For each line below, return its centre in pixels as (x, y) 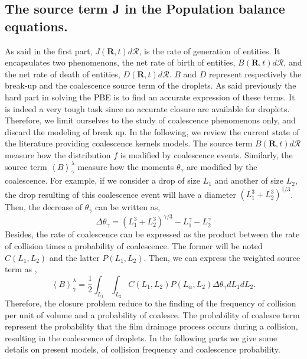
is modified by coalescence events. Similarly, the (206, 154)
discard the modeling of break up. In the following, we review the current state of (152, 131)
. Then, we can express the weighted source (222, 257)
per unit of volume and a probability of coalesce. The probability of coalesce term (152, 314)
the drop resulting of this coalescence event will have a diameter (120, 194)
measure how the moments (126, 166)
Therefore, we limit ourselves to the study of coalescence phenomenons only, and (150, 120)
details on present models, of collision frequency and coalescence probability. (143, 349)
